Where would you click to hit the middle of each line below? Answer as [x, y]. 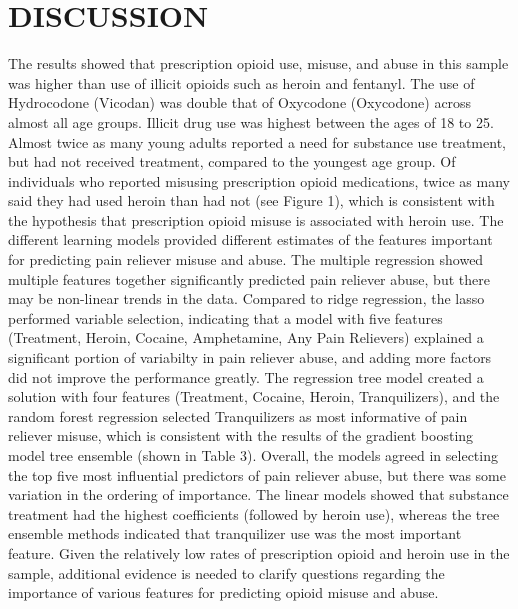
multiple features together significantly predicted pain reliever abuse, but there [249, 278]
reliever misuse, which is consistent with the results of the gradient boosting [241, 435]
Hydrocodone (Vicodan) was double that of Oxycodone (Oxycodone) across [240, 102]
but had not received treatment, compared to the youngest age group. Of [232, 161]
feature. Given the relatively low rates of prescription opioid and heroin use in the [259, 552]
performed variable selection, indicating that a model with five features [225, 317]
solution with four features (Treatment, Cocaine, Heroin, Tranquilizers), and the [254, 396]
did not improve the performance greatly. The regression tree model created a [246, 376]
